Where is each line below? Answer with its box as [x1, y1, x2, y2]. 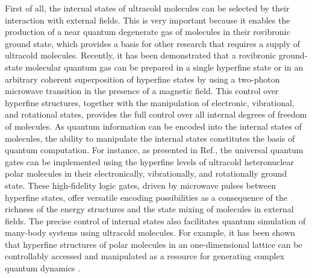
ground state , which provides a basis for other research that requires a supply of [5, 37, 301, 49]
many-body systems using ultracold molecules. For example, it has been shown [5, 226, 295, 239]
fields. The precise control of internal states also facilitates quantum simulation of [5, 214, 306, 227]
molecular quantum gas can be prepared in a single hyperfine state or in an [25, 60, 304, 73]
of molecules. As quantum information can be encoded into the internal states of [5, 119, 302, 132]
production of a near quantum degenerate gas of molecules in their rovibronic [5, 25, 290, 38]
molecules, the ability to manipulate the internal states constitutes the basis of [5, 131, 295, 144]
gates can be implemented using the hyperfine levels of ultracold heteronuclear [5, 155, 294, 168]
